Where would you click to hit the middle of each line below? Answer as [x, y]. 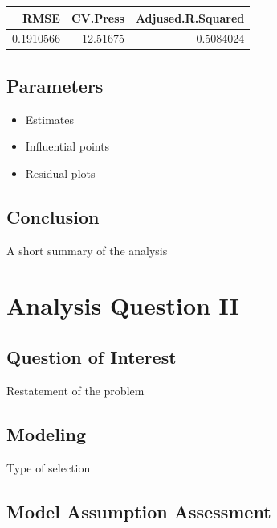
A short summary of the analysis [87, 250]
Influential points [67, 146]
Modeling [47, 433]
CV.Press [98, 17]
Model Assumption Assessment [139, 511]
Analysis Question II [123, 305]
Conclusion [53, 216]
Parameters [55, 85]
